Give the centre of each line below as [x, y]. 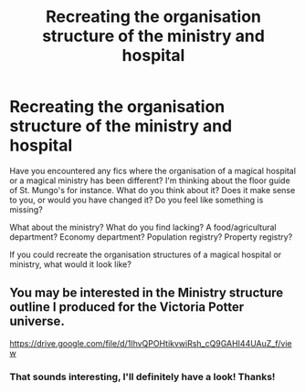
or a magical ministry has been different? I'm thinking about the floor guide [150, 181]
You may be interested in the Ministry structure [147, 293]
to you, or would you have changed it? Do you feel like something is [137, 200]
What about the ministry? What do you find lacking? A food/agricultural [143, 227]
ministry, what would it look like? [71, 264]
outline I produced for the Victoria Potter [127, 307]
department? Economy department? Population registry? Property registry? [151, 237]
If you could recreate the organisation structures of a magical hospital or [146, 254]
